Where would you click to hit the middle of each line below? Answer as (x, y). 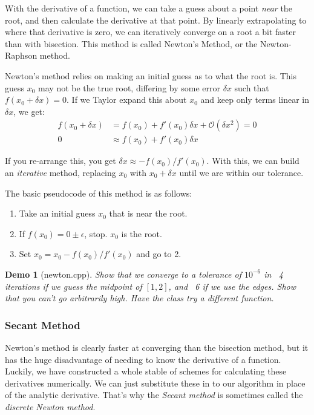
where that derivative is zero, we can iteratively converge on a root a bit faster (151, 32)
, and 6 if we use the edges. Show (232, 286)
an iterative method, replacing (61, 172)
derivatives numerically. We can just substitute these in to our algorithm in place (155, 383)
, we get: (29, 111)
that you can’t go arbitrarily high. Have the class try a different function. (139, 298)
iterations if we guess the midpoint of (74, 286)
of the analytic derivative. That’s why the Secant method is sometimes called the (154, 395)
